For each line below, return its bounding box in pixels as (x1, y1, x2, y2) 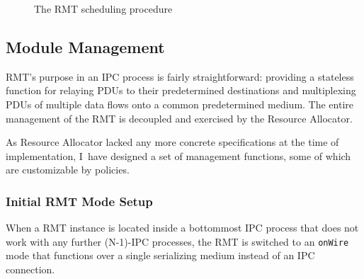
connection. (6, 262, 55, 277)
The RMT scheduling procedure (34, 1, 173, 16)
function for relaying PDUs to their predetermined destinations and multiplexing (6, 83, 356, 98)
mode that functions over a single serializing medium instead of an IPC (6, 248, 315, 263)
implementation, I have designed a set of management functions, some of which (6, 148, 351, 163)
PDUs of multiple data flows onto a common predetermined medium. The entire (6, 96, 354, 111)
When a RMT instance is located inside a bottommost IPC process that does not (6, 220, 359, 235)
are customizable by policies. (6, 162, 130, 177)
